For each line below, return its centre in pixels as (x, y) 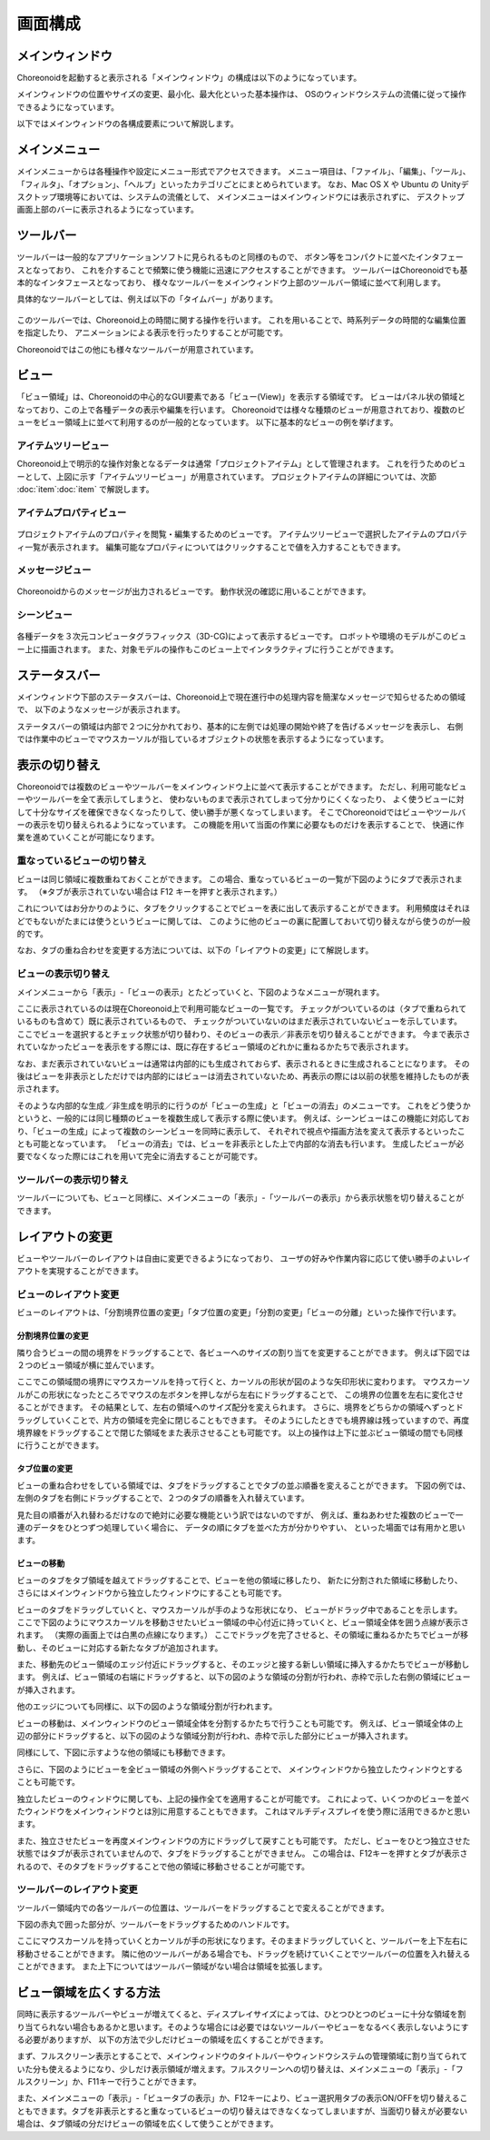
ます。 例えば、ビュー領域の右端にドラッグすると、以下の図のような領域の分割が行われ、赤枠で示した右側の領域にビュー (244, 1677)
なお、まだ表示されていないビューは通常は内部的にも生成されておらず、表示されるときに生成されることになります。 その (244, 1064)
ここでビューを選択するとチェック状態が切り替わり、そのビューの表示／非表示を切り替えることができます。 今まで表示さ (244, 1034)
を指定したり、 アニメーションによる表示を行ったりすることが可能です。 (152, 332)
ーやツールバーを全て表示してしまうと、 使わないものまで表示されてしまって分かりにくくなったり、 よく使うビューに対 (240, 799)
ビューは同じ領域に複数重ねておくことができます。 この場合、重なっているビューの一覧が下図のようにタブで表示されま (240, 879)
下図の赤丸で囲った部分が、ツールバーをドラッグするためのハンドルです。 (156, 1925)
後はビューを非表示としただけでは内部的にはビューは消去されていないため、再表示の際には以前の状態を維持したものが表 (243, 1075)
